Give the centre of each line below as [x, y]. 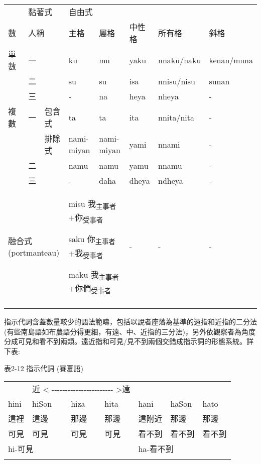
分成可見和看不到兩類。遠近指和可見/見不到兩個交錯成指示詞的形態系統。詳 [129, 341]
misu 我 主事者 [92, 205]
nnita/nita [176, 117]
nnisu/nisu [177, 81]
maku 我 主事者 [94, 275]
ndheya [171, 180]
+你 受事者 [86, 218]
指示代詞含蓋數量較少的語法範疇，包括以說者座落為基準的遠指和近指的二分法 [130, 322]
